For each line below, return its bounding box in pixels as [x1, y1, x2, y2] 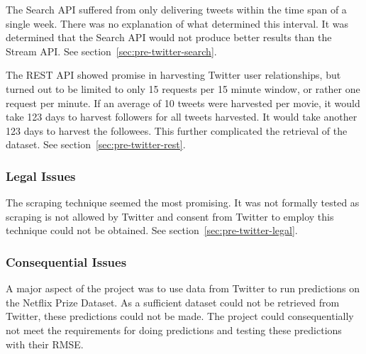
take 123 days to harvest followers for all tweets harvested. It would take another [6, 109, 357, 124]
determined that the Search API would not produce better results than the [6, 30, 332, 45]
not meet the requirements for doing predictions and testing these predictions [6, 322, 342, 337]
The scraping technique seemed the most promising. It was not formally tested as [6, 195, 360, 210]
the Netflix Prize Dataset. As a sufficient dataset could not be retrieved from [6, 294, 340, 309]
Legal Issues [6, 167, 76, 184]
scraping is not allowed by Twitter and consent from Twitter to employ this [6, 209, 334, 223]
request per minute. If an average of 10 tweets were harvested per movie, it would [6, 95, 360, 110]
